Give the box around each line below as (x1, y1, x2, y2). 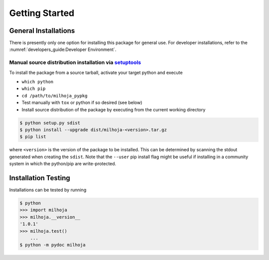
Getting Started (9, 7, 75, 18)
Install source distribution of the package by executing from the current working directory (21, 106, 206, 112)
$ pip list (19, 134, 46, 140)
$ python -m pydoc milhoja (19, 242, 86, 248)
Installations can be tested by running (9, 187, 87, 193)
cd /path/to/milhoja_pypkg (21, 93, 88, 98)
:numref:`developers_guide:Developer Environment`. (9, 46, 117, 52)
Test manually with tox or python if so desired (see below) (21, 100, 142, 106)
